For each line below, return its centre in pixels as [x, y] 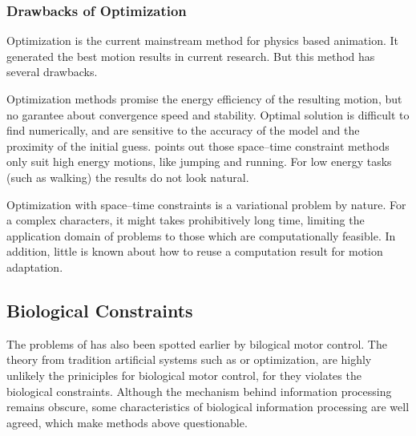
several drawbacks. [52, 72]
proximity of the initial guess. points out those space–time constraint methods [198, 145]
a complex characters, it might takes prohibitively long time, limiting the [186, 220]
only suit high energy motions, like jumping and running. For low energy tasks [199, 161]
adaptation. [35, 266]
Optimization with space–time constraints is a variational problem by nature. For [206, 204]
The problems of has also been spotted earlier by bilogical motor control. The [197, 343]
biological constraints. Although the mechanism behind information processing [199, 391]
